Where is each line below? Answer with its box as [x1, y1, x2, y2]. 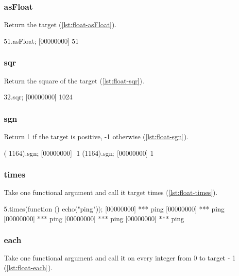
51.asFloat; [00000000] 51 [4, 35, 79, 46]
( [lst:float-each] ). [4, 262, 53, 273]
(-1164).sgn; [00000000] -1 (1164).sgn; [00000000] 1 [4, 147, 154, 158]
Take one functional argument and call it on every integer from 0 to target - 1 [4, 253, 236, 263]
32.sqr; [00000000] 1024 [4, 92, 73, 102]
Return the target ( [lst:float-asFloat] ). [4, 19, 117, 30]
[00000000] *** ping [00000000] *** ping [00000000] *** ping [4, 213, 185, 223]
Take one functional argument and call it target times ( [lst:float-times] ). [4, 187, 218, 197]
